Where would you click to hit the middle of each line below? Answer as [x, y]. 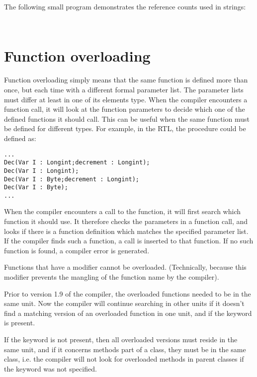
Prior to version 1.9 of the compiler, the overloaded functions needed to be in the [128, 293]
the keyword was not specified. [50, 368]
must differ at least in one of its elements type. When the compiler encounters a [126, 99]
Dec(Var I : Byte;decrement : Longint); [72, 179]
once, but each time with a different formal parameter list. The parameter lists [124, 89]
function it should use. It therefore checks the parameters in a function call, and [126, 221]
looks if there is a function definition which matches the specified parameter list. [126, 231]
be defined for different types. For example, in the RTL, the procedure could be [125, 128]
